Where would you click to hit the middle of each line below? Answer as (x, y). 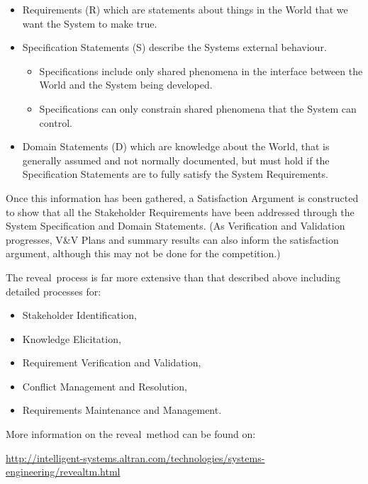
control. (56, 122)
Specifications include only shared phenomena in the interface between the (201, 71)
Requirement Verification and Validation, (112, 362)
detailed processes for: (54, 291)
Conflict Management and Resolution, (105, 386)
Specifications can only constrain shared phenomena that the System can (198, 108)
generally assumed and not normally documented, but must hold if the (176, 160)
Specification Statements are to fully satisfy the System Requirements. (175, 174)
